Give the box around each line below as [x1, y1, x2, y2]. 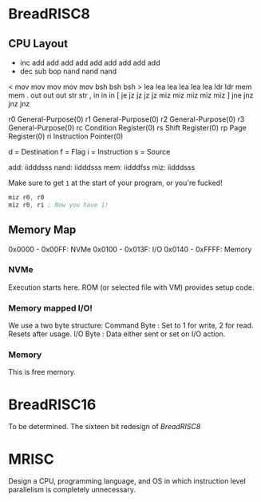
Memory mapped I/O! [8, 302, 93, 313]
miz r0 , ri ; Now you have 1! [8, 201, 109, 209]
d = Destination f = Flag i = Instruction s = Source [8, 147, 171, 156]
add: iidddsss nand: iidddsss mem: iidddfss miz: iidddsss [8, 163, 196, 172]
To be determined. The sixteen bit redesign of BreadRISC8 [8, 422, 201, 432]
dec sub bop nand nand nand [19, 66, 117, 76]
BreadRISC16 [8, 396, 97, 413]
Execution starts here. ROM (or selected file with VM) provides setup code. [8, 282, 255, 292]
